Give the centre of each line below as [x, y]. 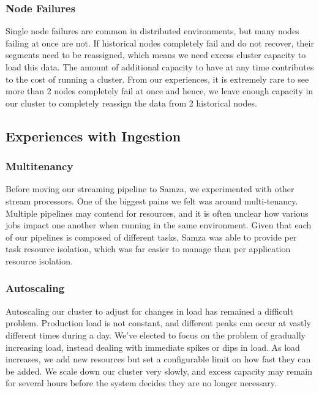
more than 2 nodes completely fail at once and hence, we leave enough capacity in [159, 91]
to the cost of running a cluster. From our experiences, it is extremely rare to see [157, 79]
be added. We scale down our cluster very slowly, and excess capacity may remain [159, 371]
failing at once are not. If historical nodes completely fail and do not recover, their [160, 43]
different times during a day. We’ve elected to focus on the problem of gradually [156, 335]
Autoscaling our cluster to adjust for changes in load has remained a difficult [149, 311]
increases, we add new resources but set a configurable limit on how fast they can [158, 359]
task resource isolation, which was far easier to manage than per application [148, 249]
